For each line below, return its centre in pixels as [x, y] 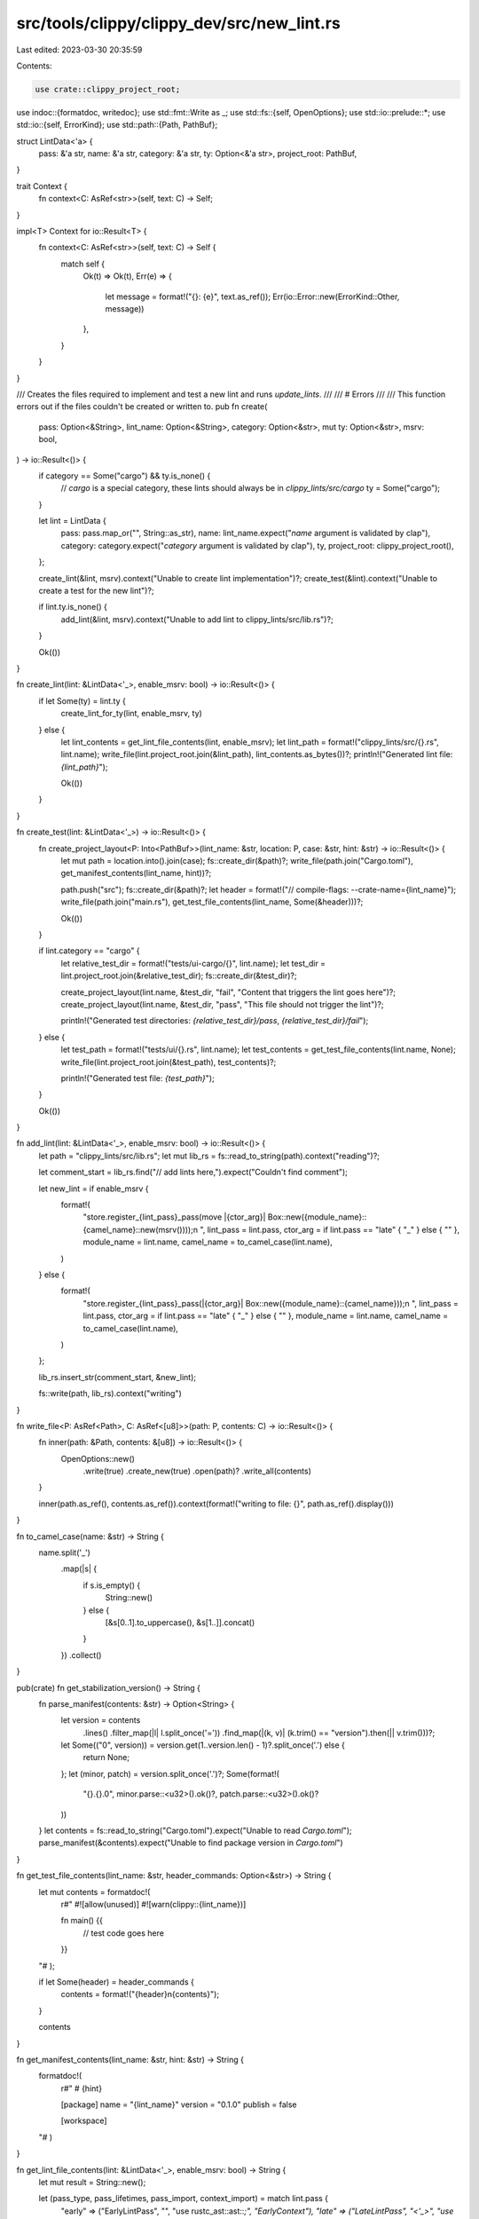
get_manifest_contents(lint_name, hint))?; [136, 873]
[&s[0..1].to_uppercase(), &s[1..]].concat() [180, 1622]
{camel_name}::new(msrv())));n [141, 1229]
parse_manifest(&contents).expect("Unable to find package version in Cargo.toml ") [191, 1843]
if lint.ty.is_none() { [73, 607]
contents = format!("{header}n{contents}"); [140, 1994]
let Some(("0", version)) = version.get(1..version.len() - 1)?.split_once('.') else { [203, 1745]
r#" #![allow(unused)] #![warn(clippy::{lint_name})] [153, 1904]
